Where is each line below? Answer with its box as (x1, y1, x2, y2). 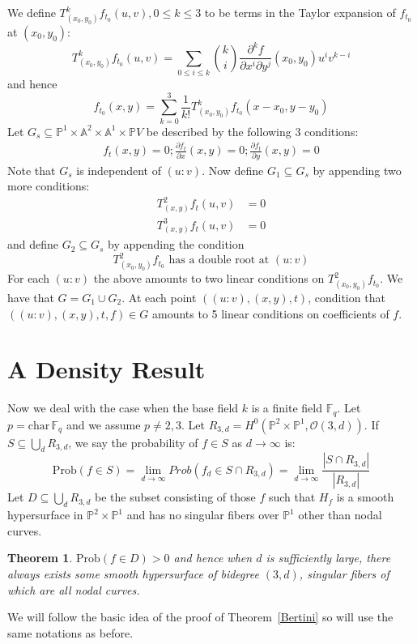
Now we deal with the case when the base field (7, 399, 239, 416)
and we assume (66, 416, 141, 433)
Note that (7, 161, 56, 178)
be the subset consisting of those (95, 488, 256, 505)
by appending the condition (108, 236, 245, 253)
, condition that (308, 288, 385, 305)
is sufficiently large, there (266, 549, 391, 566)
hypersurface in (7, 506, 83, 523)
